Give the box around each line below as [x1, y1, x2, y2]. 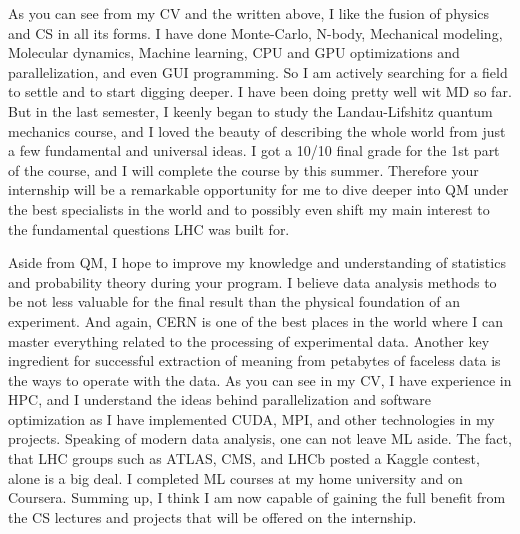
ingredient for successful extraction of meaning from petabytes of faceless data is [8, 350, 501, 371]
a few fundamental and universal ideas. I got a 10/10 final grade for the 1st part [8, 140, 500, 161]
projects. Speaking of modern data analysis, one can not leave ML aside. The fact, [8, 428, 512, 449]
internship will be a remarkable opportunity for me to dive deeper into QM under [8, 179, 509, 200]
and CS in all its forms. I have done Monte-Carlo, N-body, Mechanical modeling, [8, 22, 503, 43]
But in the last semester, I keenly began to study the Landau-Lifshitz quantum [8, 100, 493, 121]
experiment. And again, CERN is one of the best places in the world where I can [8, 310, 503, 331]
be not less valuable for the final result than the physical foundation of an [8, 291, 460, 312]
